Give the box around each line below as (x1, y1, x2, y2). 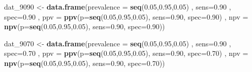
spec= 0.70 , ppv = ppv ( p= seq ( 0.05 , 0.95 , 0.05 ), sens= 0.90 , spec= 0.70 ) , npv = (4, 48, 248, 58)
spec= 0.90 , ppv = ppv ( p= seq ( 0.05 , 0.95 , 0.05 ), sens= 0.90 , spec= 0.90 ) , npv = (4, 11, 248, 22)
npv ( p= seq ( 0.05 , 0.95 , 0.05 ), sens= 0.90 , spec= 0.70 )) (4, 57, 165, 68)
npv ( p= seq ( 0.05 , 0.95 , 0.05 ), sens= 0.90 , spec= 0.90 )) (4, 21, 165, 32)
